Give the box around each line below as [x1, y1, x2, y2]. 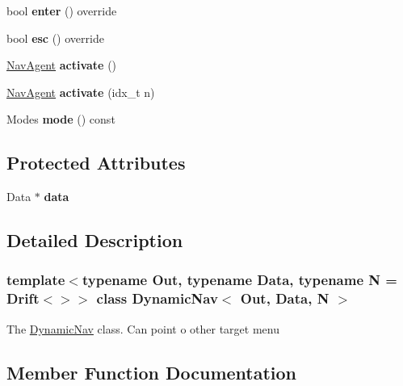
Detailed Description [6, 228, 183, 253]
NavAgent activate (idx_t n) [6, 83, 155, 100]
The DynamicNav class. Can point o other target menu [6, 320, 279, 337]
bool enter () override [6, 2, 117, 19]
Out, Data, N [240, 288, 330, 308]
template [6, 270, 65, 290]
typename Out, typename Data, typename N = [82, 270, 397, 290]
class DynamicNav [96, 288, 218, 308]
